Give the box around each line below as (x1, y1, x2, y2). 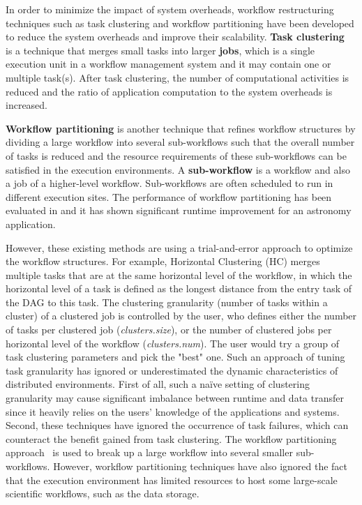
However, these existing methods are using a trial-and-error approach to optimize (6, 240, 353, 255)
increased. (6, 98, 48, 112)
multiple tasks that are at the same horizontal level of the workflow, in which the (6, 267, 352, 282)
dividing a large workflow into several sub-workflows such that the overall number (6, 135, 355, 149)
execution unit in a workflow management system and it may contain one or (6, 56, 331, 71)
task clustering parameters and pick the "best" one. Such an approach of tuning (6, 349, 345, 364)
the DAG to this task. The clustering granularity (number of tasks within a (6, 294, 328, 309)
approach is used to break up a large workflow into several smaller (6, 445, 293, 460)
